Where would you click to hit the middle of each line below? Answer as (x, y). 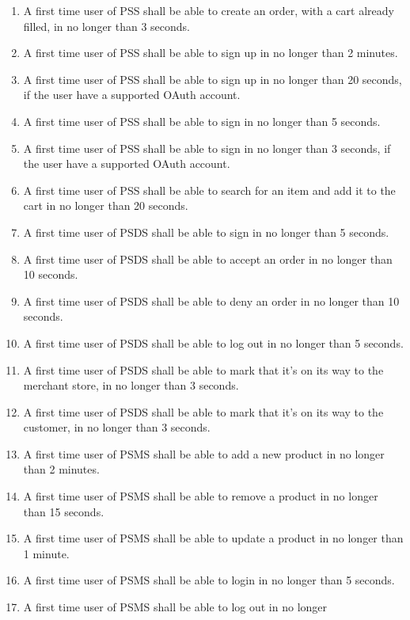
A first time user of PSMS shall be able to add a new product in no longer (204, 453)
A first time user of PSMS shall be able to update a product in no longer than (213, 538)
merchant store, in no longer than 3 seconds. (131, 385)
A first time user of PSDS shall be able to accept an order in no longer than (208, 259)
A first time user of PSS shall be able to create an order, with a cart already (209, 10)
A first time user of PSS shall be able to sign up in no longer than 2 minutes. (211, 53)
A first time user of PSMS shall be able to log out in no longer (175, 607)
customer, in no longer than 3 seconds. (117, 427)
